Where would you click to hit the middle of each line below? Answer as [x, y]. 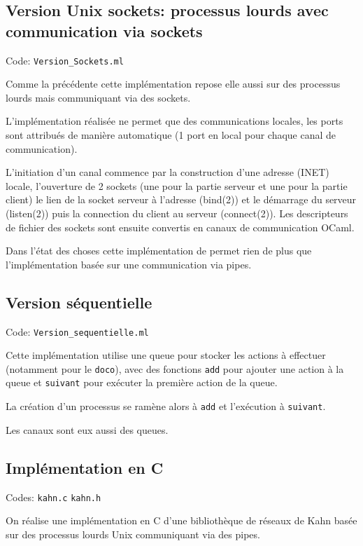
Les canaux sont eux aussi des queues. [87, 429]
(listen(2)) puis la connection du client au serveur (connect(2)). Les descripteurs [177, 213]
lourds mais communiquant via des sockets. [98, 97]
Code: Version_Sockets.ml [65, 60]
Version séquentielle [79, 302]
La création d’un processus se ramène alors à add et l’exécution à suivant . [166, 406]
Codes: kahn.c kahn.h [54, 497]
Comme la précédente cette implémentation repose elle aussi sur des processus [173, 84]
